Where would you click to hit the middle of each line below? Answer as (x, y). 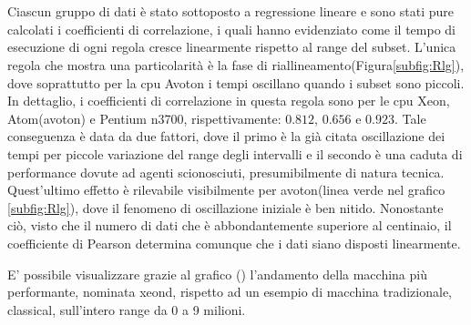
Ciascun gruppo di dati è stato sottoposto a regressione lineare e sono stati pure (231, 11)
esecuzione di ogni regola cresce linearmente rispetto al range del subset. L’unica (232, 47)
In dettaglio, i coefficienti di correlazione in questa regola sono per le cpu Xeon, (229, 101)
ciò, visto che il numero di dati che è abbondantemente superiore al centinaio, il (230, 225)
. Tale (410, 118)
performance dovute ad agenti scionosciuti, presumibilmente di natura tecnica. (226, 172)
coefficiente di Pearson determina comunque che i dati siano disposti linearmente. (234, 243)
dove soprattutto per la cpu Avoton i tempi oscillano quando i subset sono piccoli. (236, 82)
